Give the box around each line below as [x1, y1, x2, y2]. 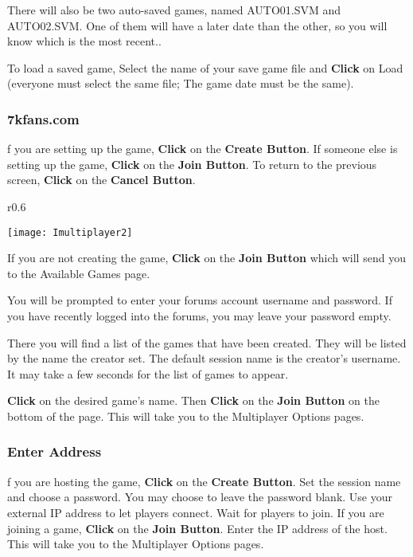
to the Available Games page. [7, 265, 150, 281]
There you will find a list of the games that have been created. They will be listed [7, 334, 407, 351]
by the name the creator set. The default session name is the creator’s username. [7, 350, 401, 367]
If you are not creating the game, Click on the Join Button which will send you [7, 249, 406, 266]
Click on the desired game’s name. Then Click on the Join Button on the [7, 392, 380, 409]
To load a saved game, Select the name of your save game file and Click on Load [7, 59, 403, 76]
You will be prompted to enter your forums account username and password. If [7, 292, 392, 308]
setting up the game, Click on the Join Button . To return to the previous [7, 155, 377, 172]
